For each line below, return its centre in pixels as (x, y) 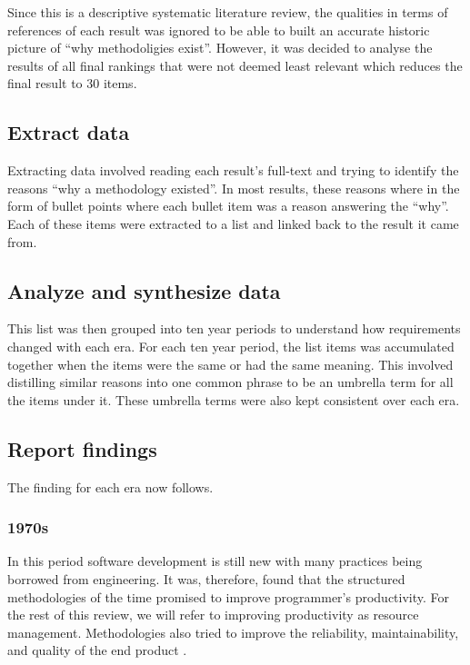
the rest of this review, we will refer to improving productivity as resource (213, 615)
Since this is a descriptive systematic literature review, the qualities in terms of (228, 12)
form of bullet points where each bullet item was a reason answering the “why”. (228, 206)
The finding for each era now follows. (110, 486)
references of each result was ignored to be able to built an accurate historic (219, 30)
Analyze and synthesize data (144, 290)
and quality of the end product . (97, 650)
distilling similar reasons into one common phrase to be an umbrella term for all (230, 382)
